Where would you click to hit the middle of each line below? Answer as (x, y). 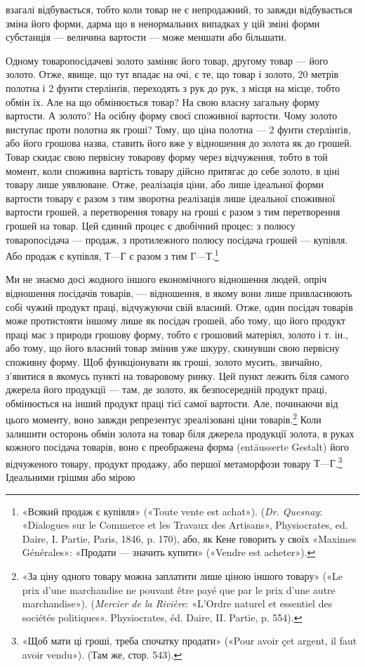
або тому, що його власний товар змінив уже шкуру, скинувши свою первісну (173, 348)
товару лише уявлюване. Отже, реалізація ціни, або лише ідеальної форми (165, 184)
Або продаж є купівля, (54, 255)
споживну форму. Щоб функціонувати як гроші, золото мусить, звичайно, (164, 361)
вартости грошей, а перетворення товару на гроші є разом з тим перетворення (173, 212)
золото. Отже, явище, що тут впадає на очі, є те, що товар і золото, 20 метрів (172, 74)
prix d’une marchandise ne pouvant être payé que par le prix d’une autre (179, 589)
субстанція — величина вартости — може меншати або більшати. (146, 37)
